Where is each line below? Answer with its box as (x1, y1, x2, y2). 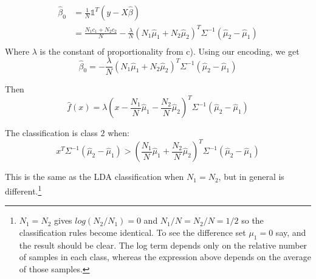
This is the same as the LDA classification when (5, 170, 184, 183)
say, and (275, 226, 306, 238)
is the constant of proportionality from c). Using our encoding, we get (39, 44, 300, 57)
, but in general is (218, 170, 284, 183)
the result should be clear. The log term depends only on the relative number (19, 238, 307, 251)
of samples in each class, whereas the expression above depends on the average (19, 250, 311, 263)
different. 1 (5, 183, 42, 197)
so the (241, 214, 264, 227)
